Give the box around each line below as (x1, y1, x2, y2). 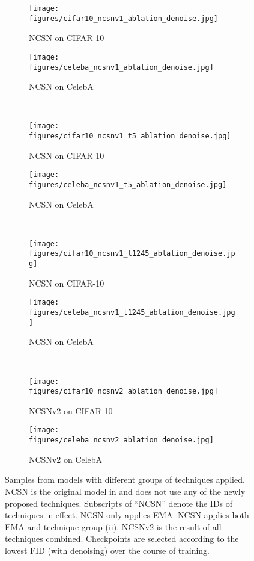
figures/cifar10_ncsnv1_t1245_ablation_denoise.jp (29, 249, 235, 258)
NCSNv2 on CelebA (29, 453, 103, 465)
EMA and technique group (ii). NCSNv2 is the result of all (5, 520, 222, 533)
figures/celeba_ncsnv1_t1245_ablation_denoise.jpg (29, 308, 235, 317)
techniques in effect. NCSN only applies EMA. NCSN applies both (5, 509, 249, 521)
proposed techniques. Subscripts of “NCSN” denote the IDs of (5, 497, 233, 509)
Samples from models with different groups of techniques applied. (5, 473, 245, 486)
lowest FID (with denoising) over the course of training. (5, 544, 210, 556)
